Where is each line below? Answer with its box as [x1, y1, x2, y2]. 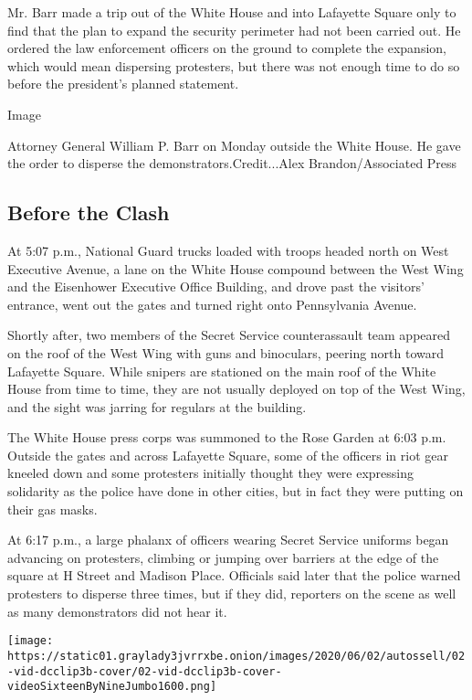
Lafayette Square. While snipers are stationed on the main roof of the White [7, 361, 436, 380]
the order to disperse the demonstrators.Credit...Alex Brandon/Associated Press [7, 154, 457, 173]
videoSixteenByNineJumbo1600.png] [7, 680, 217, 694]
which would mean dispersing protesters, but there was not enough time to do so [7, 56, 460, 75]
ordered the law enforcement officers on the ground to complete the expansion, [7, 38, 446, 58]
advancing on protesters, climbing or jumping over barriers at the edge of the [7, 547, 439, 567]
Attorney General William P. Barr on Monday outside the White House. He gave [7, 135, 461, 154]
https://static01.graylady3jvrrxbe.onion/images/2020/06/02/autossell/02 [7, 649, 466, 663]
